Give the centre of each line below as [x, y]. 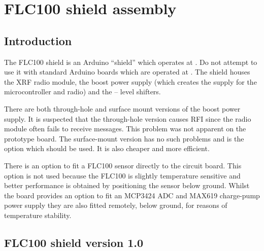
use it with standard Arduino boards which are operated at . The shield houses [127, 72]
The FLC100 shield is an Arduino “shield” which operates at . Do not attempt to [131, 62]
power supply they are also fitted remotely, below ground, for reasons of [116, 205]
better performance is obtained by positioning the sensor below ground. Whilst [127, 185]
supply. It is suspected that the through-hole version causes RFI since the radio [128, 118]
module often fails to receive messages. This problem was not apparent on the [125, 129]
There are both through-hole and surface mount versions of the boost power [122, 108]
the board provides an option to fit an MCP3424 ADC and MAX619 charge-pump [132, 195]
